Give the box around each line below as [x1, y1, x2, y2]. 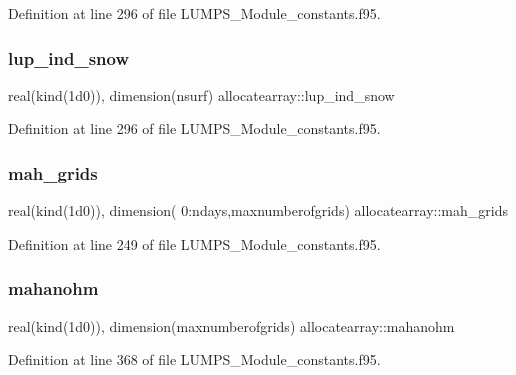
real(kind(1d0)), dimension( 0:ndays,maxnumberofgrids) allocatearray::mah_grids [8, 200, 508, 221]
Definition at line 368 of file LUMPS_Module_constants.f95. [8, 349, 381, 370]
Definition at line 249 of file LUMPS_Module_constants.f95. [8, 233, 381, 254]
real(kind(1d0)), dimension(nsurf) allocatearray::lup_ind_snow [8, 84, 395, 105]
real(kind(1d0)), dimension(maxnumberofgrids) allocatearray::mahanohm [8, 315, 455, 336]
